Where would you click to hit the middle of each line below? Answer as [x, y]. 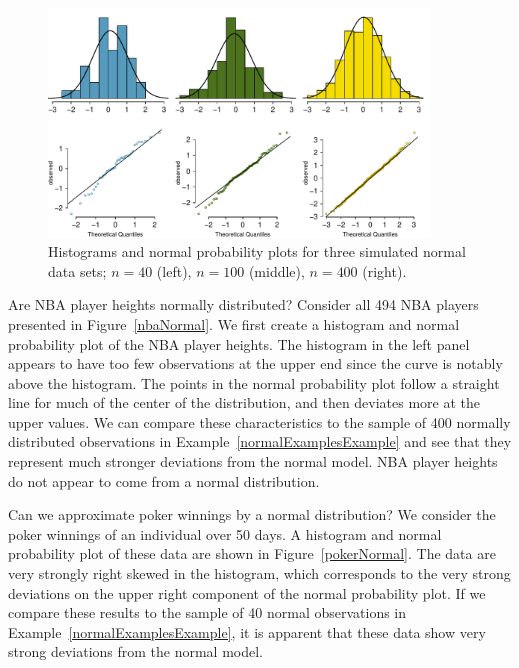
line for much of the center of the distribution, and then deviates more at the [244, 402]
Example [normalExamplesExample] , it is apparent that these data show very [247, 631]
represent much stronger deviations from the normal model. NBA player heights [253, 461]
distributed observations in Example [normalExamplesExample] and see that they [260, 441]
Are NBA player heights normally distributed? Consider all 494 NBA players [243, 304]
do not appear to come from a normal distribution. [164, 480]
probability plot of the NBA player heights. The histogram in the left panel [239, 343]
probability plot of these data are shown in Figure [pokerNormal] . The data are [252, 553]
